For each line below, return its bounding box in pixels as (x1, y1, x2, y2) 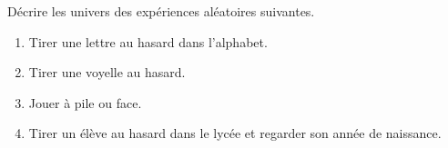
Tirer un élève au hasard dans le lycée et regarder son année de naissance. (28, 123, 442, 143)
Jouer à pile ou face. (28, 93, 142, 112)
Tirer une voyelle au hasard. (28, 63, 186, 82)
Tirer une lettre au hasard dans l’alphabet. (28, 32, 268, 51)
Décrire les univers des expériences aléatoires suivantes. (7, 2, 315, 20)
